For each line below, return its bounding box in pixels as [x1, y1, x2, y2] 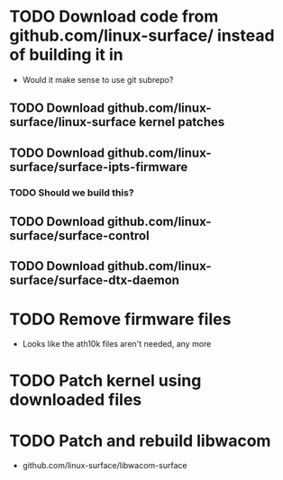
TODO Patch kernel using [9, 370, 202, 391]
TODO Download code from [9, 6, 219, 27]
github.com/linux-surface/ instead [9, 25, 275, 46]
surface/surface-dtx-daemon [9, 273, 180, 288]
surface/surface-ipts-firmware [9, 159, 188, 175]
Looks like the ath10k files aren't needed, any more [22, 339, 212, 349]
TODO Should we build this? [9, 186, 134, 199]
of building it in [9, 45, 123, 65]
